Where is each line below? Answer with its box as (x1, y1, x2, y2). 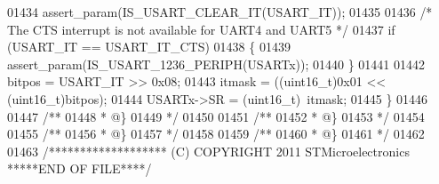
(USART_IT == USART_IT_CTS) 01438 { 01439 (7, 37, 291, 56)
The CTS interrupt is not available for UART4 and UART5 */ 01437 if (7, 20, 395, 38)
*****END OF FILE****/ (7, 159, 152, 178)
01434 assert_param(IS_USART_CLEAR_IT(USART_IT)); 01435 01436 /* (7, 3, 433, 20)
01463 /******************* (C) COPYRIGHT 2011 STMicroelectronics (7, 141, 410, 160)
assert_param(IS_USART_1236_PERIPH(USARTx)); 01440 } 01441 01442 (7, 54, 426, 73)
